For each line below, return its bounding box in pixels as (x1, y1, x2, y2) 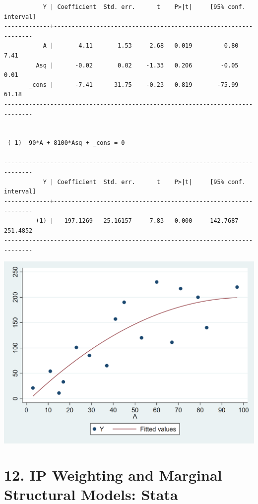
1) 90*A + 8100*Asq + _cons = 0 (14, 139, 125, 147)
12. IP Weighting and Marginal (4, 464, 222, 485)
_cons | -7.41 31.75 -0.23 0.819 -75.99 (29, 81, 239, 88)
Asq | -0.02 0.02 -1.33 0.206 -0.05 (36, 62, 239, 69)
